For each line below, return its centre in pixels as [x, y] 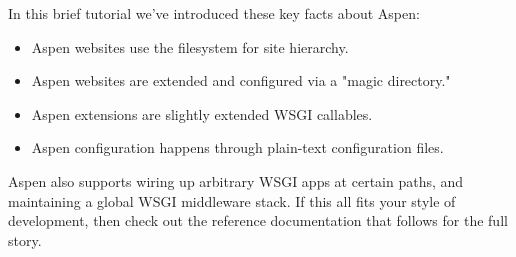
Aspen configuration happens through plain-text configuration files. [237, 147]
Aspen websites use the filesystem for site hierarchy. [190, 46]
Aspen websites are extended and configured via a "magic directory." [241, 80]
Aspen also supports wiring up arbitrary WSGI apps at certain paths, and [236, 180]
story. [25, 239]
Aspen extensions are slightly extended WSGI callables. [202, 113]
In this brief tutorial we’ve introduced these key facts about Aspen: [214, 13]
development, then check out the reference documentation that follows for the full [258, 220]
